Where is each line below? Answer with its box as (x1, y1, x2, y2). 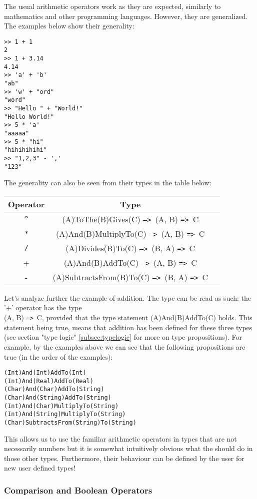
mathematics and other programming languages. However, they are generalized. (4, 10, 248, 21)
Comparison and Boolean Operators (4, 484, 152, 496)
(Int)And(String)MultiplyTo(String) (4, 411, 126, 418)
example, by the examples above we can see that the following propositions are (4, 341, 245, 352)
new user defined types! (4, 463, 75, 473)
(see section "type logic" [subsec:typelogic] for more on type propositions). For (4, 332, 242, 342)
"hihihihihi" (4, 146, 47, 154)
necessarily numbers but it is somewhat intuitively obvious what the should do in (4, 443, 253, 454)
